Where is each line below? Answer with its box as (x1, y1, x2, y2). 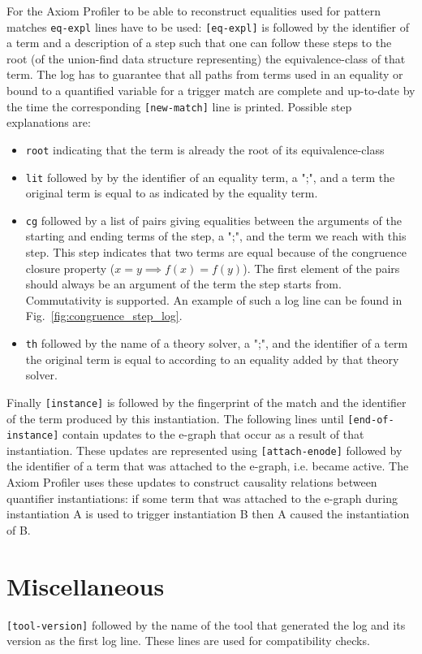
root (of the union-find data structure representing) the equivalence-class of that (6, 50, 406, 67)
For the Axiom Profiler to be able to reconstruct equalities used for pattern (6, 2, 381, 19)
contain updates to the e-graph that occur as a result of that (62, 426, 364, 443)
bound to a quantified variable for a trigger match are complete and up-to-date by (6, 82, 416, 99)
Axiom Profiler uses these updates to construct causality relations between (6, 474, 377, 491)
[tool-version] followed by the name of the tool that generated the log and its (6, 616, 406, 633)
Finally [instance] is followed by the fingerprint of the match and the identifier (6, 393, 407, 410)
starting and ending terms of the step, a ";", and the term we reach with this (25, 227, 407, 245)
